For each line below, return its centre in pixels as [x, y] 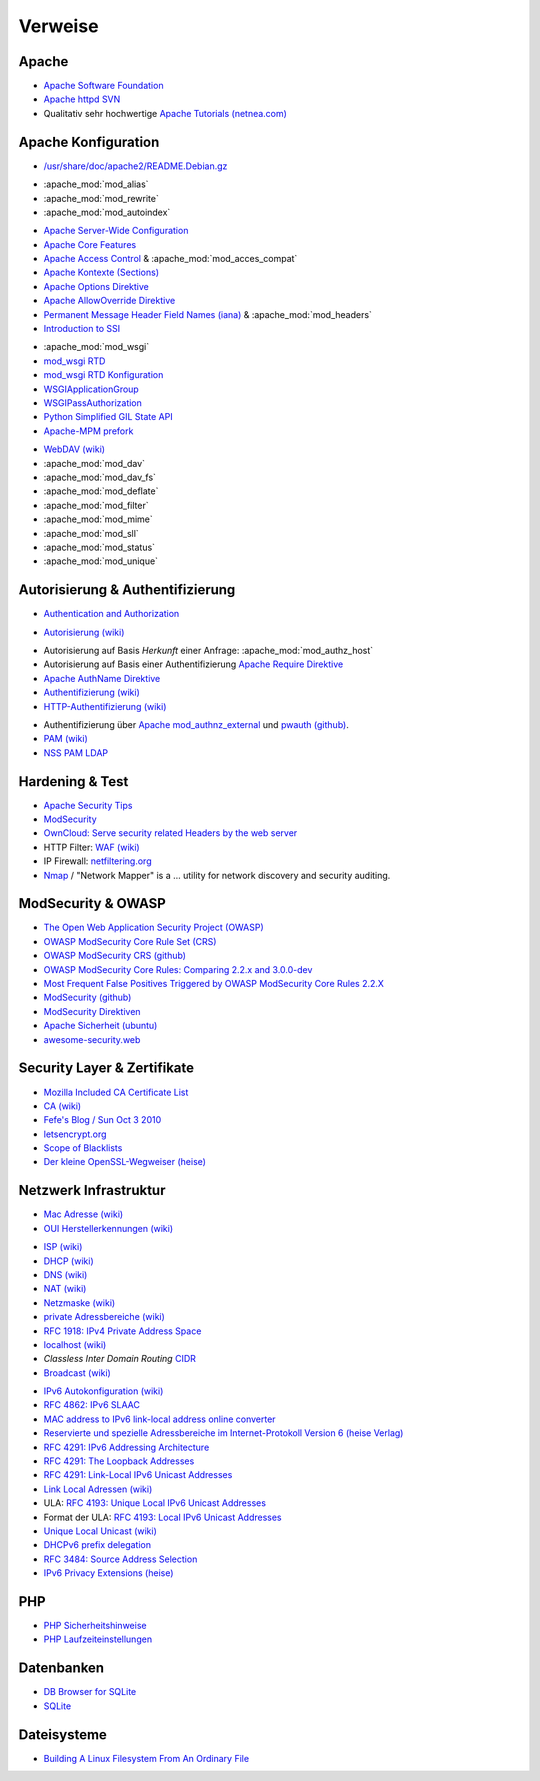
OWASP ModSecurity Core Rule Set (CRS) [130, 941]
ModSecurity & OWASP [92, 903]
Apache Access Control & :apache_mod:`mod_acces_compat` [170, 259]
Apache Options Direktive [96, 286]
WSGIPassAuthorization [92, 403]
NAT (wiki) [65, 1289]
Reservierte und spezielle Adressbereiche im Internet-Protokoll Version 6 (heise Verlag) [223, 1433]
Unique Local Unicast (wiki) [100, 1531]
